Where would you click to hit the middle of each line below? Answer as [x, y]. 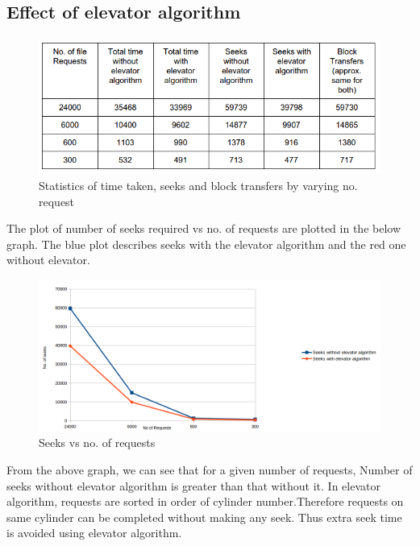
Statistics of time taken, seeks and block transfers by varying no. [198, 186]
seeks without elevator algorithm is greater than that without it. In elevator [193, 485]
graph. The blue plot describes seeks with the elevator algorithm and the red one [206, 244]
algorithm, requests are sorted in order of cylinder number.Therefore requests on [205, 501]
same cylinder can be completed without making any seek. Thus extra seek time [204, 517]
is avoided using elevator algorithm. [94, 533]
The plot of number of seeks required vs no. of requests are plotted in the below [204, 228]
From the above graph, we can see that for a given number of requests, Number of [210, 469]
